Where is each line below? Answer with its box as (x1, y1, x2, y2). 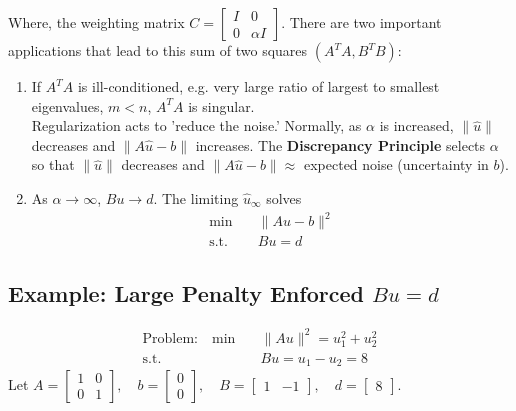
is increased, (379, 115, 454, 136)
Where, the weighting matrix (8, 12, 185, 32)
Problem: (142, 331, 199, 346)
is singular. (188, 95, 255, 116)
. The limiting (153, 187, 239, 208)
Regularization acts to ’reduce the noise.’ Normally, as (31, 115, 362, 136)
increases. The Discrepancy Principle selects (195, 134, 486, 155)
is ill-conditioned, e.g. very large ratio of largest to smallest (77, 76, 440, 96)
